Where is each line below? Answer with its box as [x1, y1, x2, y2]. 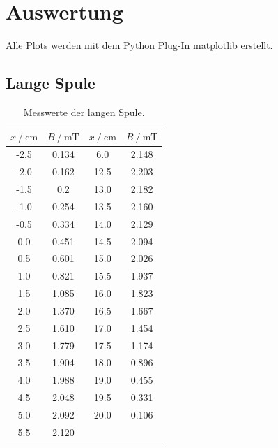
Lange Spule [6, 72, 95, 94]
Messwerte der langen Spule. [23, 104, 145, 119]
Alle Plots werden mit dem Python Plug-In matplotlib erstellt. [6, 38, 273, 52]
